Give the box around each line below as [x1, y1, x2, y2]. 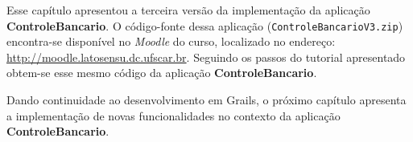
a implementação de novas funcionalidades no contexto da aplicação [6, 107, 341, 124]
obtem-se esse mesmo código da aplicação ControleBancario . [6, 64, 317, 81]
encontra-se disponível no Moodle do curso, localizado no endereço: [6, 33, 336, 50]
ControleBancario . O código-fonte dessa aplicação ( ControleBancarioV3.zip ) [6, 17, 403, 34]
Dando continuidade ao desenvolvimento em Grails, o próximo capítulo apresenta [6, 91, 407, 108]
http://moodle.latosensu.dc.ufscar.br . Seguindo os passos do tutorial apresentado [6, 48, 406, 65]
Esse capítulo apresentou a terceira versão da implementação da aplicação [6, 2, 370, 18]
